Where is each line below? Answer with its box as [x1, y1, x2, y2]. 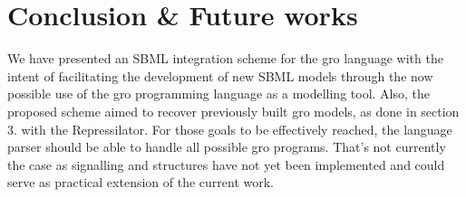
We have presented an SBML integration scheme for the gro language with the [7, 49, 443, 68]
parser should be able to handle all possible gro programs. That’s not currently [7, 137, 446, 156]
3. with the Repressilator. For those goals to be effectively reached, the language [7, 119, 452, 138]
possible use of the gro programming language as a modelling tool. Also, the [7, 84, 431, 103]
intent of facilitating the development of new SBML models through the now [7, 66, 433, 85]
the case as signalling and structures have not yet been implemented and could [7, 155, 445, 174]
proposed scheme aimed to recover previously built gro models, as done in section [7, 101, 460, 120]
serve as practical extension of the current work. [7, 173, 275, 192]
